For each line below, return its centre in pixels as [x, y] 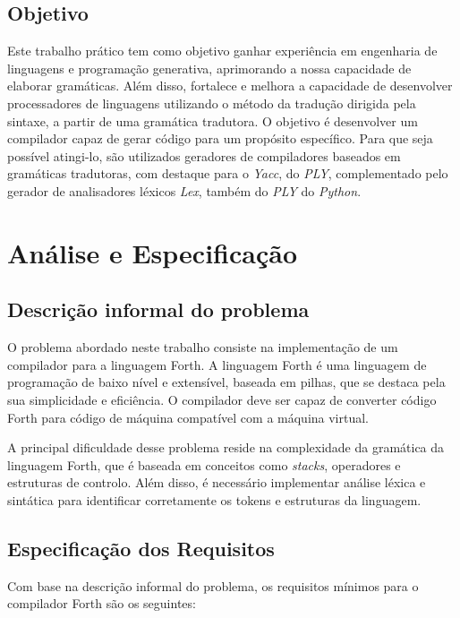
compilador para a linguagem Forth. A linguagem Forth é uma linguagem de [217, 364]
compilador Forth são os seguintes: [102, 603]
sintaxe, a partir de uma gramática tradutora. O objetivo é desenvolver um [213, 120]
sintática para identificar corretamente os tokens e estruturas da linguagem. [214, 499]
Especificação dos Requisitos [141, 548]
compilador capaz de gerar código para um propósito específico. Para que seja [220, 138]
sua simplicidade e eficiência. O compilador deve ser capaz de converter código [222, 399]
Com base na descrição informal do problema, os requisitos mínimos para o [213, 585]
